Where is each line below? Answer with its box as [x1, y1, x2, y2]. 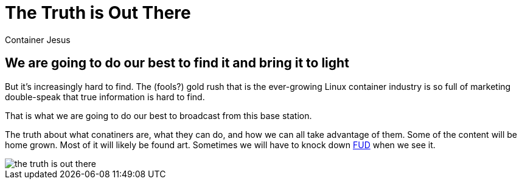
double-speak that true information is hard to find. [5, 91, 205, 102]
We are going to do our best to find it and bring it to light [5, 55, 349, 71]
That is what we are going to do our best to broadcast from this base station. [5, 110, 312, 121]
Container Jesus [5, 34, 71, 45]
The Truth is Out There [5, 2, 191, 23]
